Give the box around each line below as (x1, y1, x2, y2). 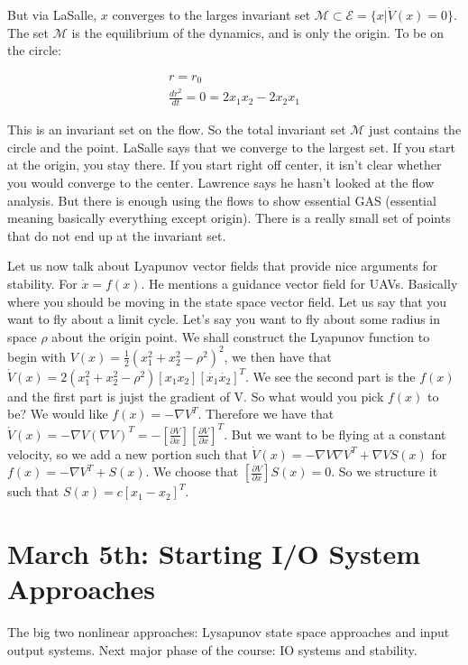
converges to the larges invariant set (112, 5, 311, 23)
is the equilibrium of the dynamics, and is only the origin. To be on (71, 23, 444, 42)
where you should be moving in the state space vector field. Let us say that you (7, 291, 447, 310)
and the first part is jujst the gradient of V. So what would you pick (7, 386, 384, 405)
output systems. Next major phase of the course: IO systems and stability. (7, 640, 418, 659)
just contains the (369, 120, 462, 139)
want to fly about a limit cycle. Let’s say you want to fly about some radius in (7, 309, 441, 328)
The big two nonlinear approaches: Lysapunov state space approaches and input (7, 623, 450, 641)
